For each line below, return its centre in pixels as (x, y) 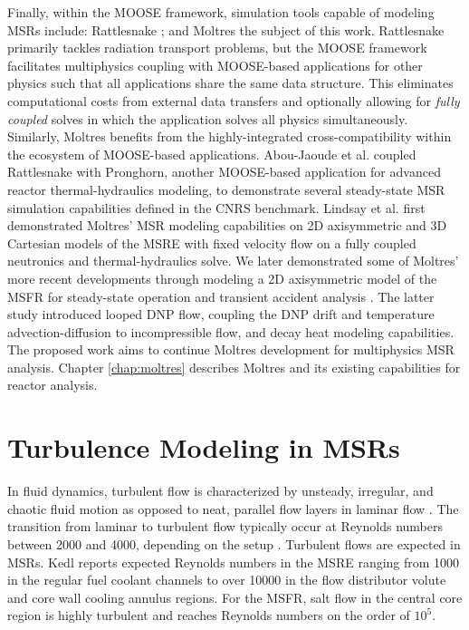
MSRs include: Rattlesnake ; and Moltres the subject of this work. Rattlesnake (226, 29)
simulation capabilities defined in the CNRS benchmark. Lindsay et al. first (216, 207)
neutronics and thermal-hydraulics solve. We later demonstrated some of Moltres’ (233, 261)
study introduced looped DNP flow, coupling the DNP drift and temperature (221, 314)
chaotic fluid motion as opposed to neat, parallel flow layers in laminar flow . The (233, 508)
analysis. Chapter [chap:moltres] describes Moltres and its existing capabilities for (234, 367)
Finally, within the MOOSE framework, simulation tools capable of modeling (221, 12)
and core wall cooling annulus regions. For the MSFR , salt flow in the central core (235, 597)
